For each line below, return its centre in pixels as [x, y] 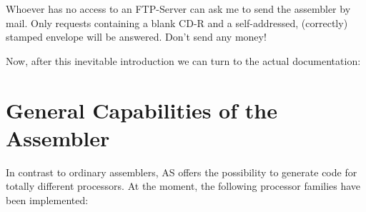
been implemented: [47, 200]
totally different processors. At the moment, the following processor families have [183, 186]
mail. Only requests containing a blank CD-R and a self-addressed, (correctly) [177, 22]
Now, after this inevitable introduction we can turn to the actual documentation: [183, 60]
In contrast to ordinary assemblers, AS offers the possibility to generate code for [182, 172]
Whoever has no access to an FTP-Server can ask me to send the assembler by [178, 9]
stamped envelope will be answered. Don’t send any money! [136, 37]
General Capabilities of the [142, 110]
